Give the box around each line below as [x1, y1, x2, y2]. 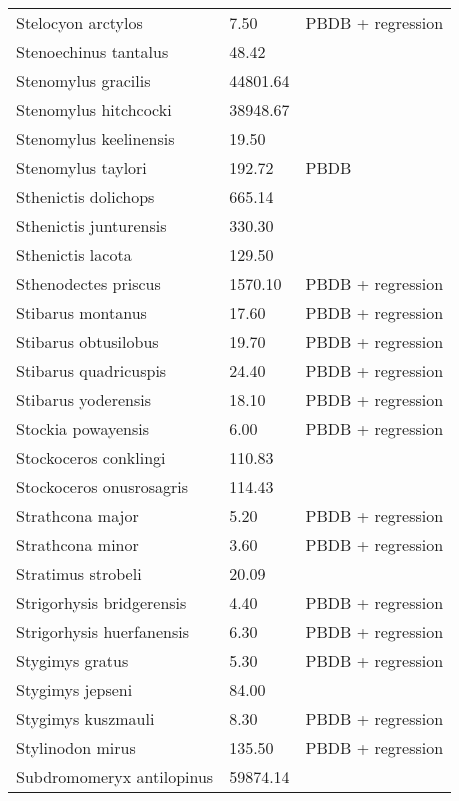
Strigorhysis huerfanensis [16, 620, 189, 643]
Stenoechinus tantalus [16, 40, 169, 63]
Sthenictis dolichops [16, 185, 155, 208]
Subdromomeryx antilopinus [16, 765, 214, 788]
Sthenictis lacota [16, 243, 132, 266]
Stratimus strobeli [16, 562, 142, 585]
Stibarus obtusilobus [16, 330, 159, 353]
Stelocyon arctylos [16, 11, 143, 34]
